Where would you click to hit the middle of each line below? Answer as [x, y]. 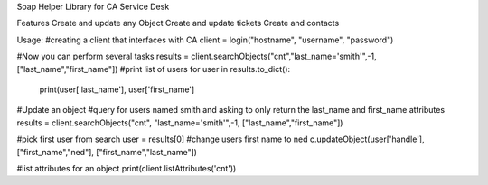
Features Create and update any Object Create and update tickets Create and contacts [178, 23]
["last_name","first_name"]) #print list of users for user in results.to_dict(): [154, 69]
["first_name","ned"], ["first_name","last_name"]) [107, 152]
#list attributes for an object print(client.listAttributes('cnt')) [127, 168]
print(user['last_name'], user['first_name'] [117, 89]
